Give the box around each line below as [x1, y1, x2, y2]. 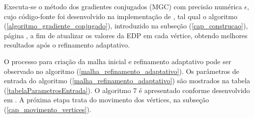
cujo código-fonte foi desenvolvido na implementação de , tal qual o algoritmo [4, 11, 237, 21]
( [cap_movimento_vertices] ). [4, 104, 91, 114]
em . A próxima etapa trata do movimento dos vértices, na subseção [4, 94, 209, 105]
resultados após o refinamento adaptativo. [4, 40, 130, 50]
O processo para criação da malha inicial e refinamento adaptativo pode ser [4, 56, 231, 66]
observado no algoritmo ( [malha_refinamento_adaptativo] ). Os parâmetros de [4, 66, 239, 76]
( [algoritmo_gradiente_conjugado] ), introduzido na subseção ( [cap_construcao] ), [4, 21, 248, 31]
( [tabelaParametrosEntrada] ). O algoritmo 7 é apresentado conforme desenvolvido [4, 85, 250, 95]
